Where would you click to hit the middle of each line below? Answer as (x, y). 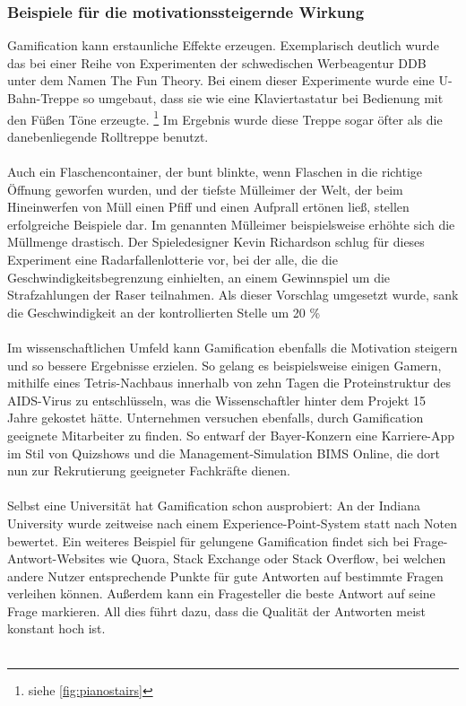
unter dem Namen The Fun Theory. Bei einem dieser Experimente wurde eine (221, 80)
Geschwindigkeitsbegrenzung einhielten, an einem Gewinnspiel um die (199, 277)
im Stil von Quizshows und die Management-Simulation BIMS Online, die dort (224, 453)
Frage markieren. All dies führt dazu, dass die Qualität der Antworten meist (217, 610)
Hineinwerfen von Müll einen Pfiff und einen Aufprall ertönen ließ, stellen (208, 207)
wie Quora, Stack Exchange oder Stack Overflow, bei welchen (277, 558)
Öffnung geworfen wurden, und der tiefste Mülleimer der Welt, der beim (205, 189)
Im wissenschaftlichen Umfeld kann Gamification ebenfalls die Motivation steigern (233, 347)
